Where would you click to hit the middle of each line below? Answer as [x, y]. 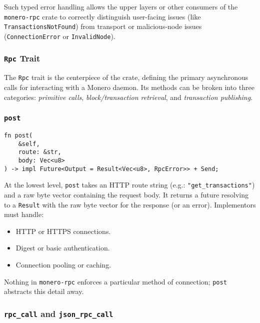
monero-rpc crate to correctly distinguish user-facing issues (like [102, 16]
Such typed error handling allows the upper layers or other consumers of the [121, 6]
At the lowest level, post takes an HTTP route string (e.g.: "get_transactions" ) [129, 185]
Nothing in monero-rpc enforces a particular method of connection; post [115, 281]
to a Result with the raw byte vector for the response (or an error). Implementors [130, 204]
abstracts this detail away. [44, 291]
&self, [29, 144]
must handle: [24, 214]
